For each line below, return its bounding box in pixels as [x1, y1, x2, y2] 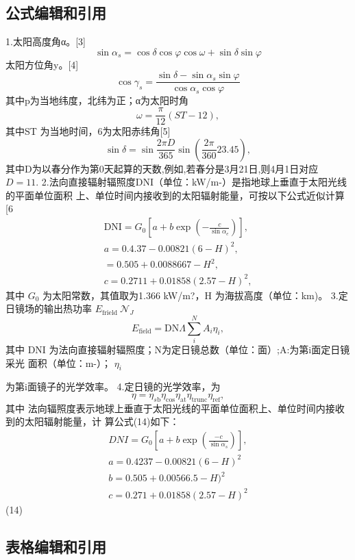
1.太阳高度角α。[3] [5, 34, 86, 49]
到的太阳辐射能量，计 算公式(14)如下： [5, 414, 180, 429]
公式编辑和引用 [5, 2, 106, 23]
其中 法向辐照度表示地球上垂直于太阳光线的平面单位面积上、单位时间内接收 [5, 400, 345, 415]
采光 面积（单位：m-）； [5, 355, 111, 370]
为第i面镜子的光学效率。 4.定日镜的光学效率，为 [5, 379, 221, 394]
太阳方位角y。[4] [5, 57, 79, 71]
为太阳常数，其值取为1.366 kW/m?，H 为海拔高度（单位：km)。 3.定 [42, 288, 348, 302]
